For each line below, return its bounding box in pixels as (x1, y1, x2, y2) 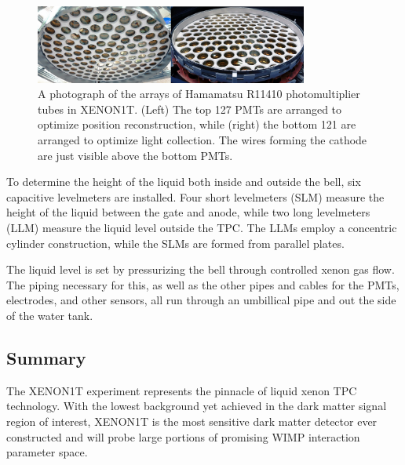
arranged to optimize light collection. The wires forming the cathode (38, 132, 367, 148)
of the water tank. (6, 307, 93, 324)
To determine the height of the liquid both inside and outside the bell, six (6, 173, 361, 190)
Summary (6, 346, 86, 369)
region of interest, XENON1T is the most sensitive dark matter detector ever (6, 413, 378, 429)
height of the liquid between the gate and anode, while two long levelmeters (6, 204, 370, 220)
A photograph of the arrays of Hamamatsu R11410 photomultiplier (38, 85, 360, 102)
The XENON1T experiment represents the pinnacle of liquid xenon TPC (6, 382, 357, 398)
